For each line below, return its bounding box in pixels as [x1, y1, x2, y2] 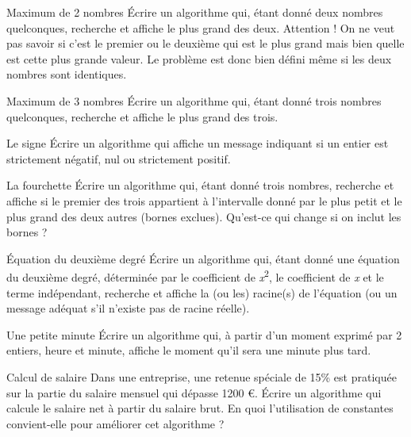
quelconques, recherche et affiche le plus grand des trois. [6, 108, 278, 125]
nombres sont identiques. [6, 66, 127, 82]
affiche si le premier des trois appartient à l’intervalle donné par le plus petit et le [6, 192, 402, 209]
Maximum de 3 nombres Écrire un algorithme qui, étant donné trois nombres [6, 92, 382, 109]
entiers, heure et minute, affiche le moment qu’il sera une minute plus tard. [6, 342, 371, 358]
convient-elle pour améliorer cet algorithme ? [6, 415, 225, 431]
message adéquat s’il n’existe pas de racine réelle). [6, 300, 250, 316]
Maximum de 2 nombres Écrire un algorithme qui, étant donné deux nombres [6, 4, 383, 20]
